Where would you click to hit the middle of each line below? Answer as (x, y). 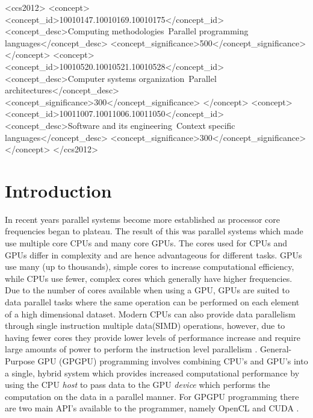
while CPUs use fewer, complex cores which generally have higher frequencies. (149, 278)
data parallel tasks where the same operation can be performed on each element (152, 302)
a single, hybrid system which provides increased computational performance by (152, 373)
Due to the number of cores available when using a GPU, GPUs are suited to (147, 290)
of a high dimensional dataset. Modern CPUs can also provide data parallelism (150, 313)
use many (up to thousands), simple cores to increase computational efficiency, (150, 267)
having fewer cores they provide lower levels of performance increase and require (153, 337)
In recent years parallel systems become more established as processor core (143, 219)
